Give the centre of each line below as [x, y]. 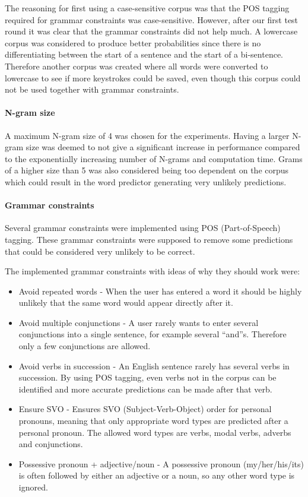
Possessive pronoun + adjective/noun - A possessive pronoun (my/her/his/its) [161, 463]
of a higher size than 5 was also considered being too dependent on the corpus [147, 170]
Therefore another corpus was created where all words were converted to [136, 66]
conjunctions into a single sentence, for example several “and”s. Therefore [153, 334]
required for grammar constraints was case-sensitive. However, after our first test [152, 19]
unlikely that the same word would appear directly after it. [126, 303]
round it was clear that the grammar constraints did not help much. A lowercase [151, 31]
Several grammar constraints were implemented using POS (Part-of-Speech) [143, 228]
